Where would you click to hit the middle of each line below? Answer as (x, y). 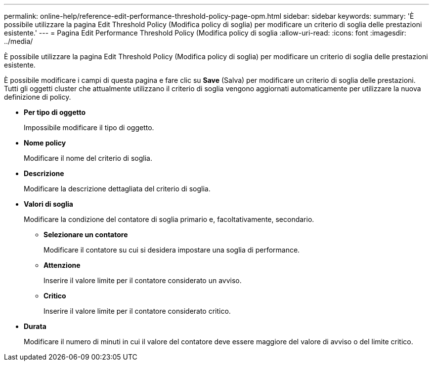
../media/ (19, 41)
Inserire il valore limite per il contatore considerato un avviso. (143, 280)
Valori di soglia (48, 204)
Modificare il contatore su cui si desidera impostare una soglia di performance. (172, 250)
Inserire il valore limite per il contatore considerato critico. (137, 311)
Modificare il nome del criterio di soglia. (88, 158)
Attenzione (62, 265)
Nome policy (45, 143)
